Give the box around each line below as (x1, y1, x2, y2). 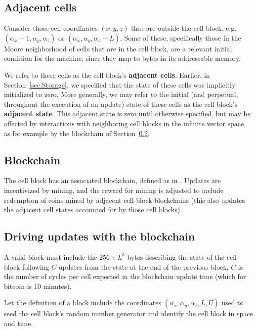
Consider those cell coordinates (4, 23, 98, 33)
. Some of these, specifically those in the (120, 32, 241, 43)
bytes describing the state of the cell (127, 251, 237, 262)
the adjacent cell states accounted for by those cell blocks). (4, 204, 182, 215)
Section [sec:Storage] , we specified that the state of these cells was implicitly (4, 79, 236, 90)
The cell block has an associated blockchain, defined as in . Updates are (4, 175, 221, 186)
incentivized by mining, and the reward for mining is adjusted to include (4, 185, 224, 195)
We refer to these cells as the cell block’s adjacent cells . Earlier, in (4, 69, 210, 80)
